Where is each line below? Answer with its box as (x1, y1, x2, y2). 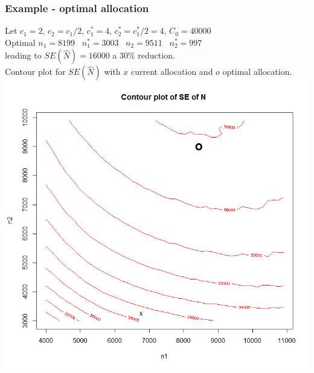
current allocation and (131, 65, 213, 78)
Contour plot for (5, 65, 66, 78)
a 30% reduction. (112, 49, 175, 62)
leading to (5, 49, 42, 62)
